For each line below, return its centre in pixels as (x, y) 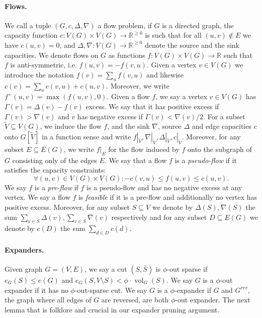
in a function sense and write (86, 136)
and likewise (165, 74)
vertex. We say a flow (37, 197)
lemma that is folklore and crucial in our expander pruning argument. (112, 309)
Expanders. (24, 249)
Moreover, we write (140, 85)
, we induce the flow (71, 126)
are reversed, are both (135, 300)
